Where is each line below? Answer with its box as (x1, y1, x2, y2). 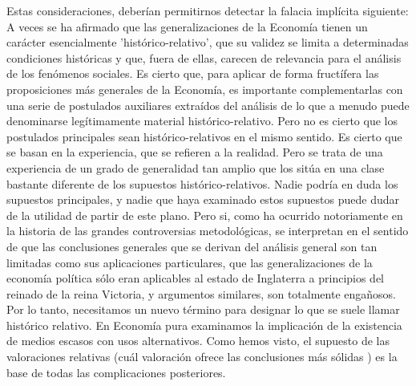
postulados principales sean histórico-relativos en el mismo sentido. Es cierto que (6, 128, 402, 144)
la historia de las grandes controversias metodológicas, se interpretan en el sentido (6, 222, 409, 239)
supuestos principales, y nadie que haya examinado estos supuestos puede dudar (6, 191, 399, 208)
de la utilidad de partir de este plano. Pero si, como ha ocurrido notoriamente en (6, 206, 403, 223)
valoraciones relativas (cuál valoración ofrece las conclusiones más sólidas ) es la (6, 348, 398, 365)
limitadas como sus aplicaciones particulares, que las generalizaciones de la (6, 254, 373, 270)
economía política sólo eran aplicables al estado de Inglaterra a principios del (6, 270, 385, 286)
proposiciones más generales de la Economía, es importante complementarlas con (6, 80, 403, 97)
